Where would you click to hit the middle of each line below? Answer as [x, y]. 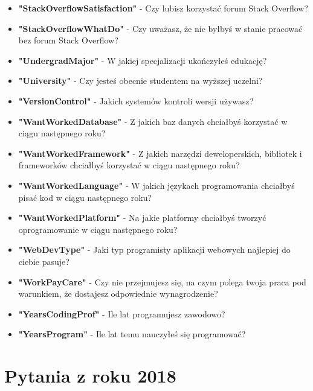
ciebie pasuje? [44, 261]
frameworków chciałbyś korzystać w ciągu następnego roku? [129, 165]
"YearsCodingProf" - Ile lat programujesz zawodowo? [122, 313]
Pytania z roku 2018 [90, 376]
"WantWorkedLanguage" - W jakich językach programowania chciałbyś [156, 185]
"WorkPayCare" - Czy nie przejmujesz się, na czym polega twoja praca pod [162, 281]
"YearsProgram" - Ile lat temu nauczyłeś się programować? [132, 334]
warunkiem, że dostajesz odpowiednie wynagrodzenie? [118, 294]
